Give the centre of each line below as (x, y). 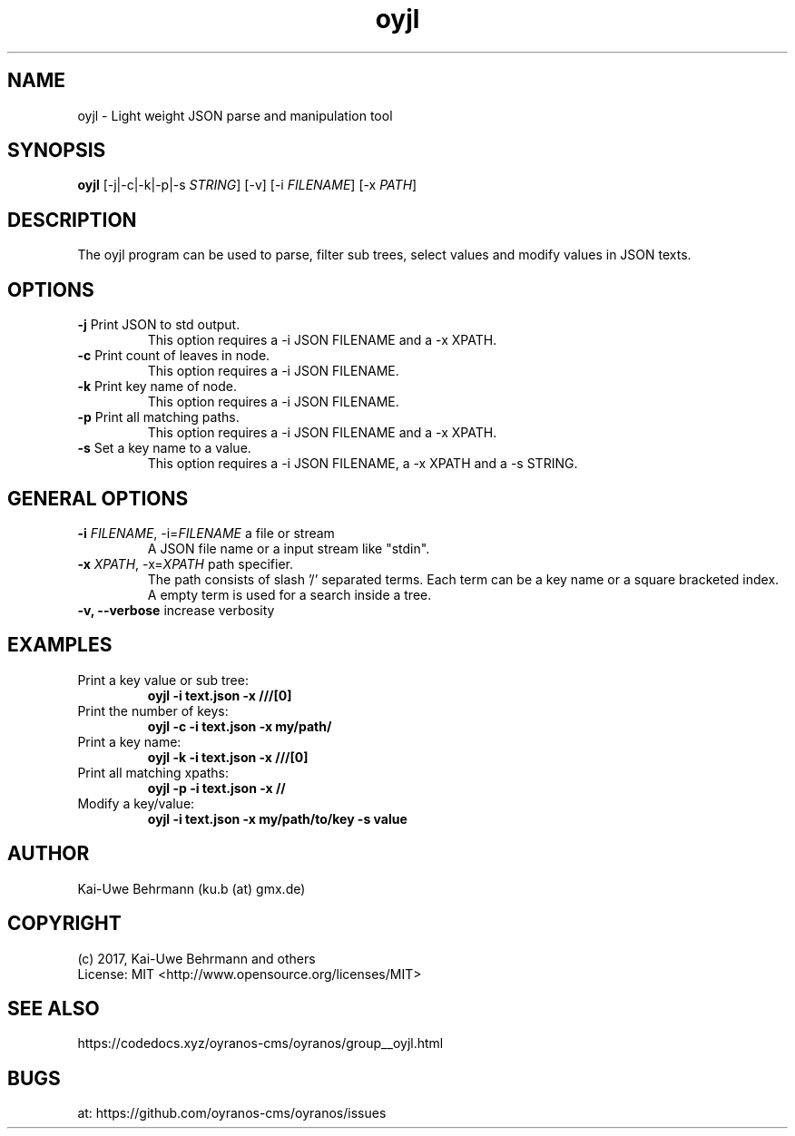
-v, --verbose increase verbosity (176, 610)
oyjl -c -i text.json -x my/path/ (240, 726)
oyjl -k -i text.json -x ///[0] (228, 757)
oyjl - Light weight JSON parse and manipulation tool (235, 115)
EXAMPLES (60, 645)
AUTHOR (49, 854)
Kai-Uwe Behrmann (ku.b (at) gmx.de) (191, 888)
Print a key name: (129, 741)
